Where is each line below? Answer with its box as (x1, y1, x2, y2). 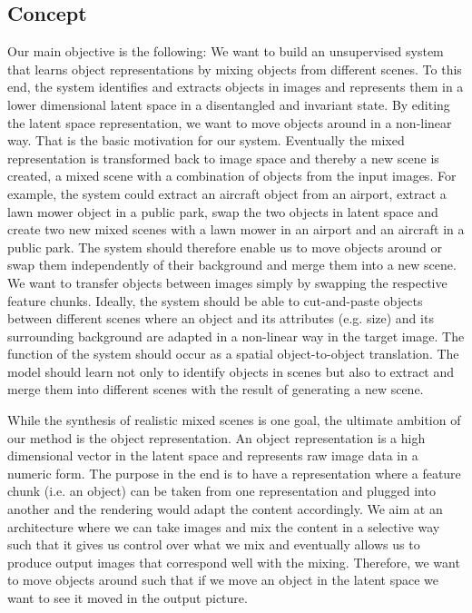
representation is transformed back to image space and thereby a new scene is (7, 148, 439, 167)
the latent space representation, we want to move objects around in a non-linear (7, 113, 452, 132)
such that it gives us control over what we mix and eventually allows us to (7, 535, 420, 554)
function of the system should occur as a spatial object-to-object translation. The (7, 344, 459, 363)
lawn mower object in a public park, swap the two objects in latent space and (7, 202, 438, 221)
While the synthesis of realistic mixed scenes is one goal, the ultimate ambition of (7, 410, 461, 430)
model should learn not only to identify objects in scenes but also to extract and (7, 361, 455, 381)
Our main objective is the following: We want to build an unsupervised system (7, 42, 444, 61)
